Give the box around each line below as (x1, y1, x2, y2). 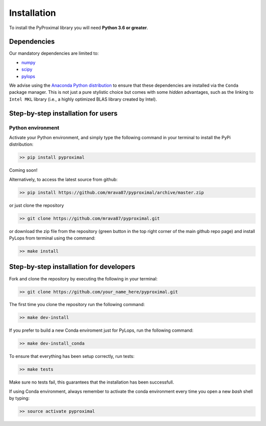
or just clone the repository (9, 202, 64, 208)
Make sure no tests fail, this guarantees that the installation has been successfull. (9, 379, 174, 385)
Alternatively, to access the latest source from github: (9, 176, 118, 182)
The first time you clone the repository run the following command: (9, 302, 145, 308)
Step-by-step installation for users (9, 109, 118, 117)
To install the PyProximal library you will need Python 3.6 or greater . (9, 25, 148, 31)
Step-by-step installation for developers (9, 263, 135, 271)
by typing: (9, 395, 30, 401)
